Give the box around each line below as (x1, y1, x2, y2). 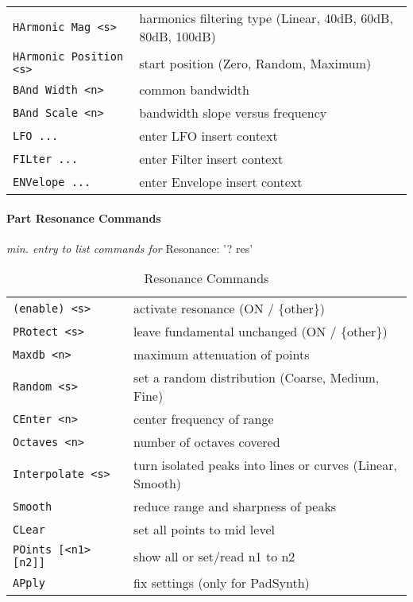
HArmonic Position (13, 50, 124, 63)
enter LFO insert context (139, 126, 278, 145)
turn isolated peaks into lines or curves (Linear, (133, 456, 397, 475)
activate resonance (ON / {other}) (133, 299, 326, 318)
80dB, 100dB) (139, 27, 216, 45)
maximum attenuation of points (133, 345, 310, 364)
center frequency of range (133, 410, 274, 429)
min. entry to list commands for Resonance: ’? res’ (6, 239, 253, 256)
